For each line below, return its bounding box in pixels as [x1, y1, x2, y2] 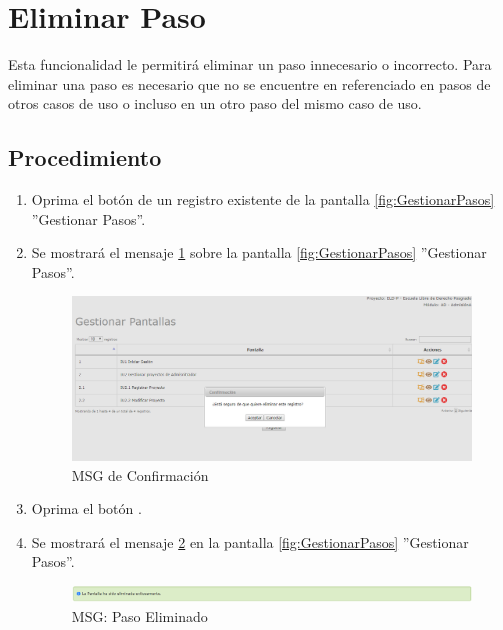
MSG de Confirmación [71, 464, 209, 485]
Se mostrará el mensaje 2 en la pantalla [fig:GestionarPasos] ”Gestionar [31, 531, 469, 552]
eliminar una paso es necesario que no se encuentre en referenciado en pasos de [8, 73, 491, 94]
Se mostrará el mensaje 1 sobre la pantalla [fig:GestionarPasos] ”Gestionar [31, 242, 487, 263]
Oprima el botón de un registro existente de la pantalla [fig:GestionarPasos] [31, 189, 495, 210]
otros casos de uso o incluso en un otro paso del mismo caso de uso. [8, 93, 422, 114]
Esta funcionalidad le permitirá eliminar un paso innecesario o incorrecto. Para [8, 54, 492, 75]
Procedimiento [8, 142, 162, 173]
